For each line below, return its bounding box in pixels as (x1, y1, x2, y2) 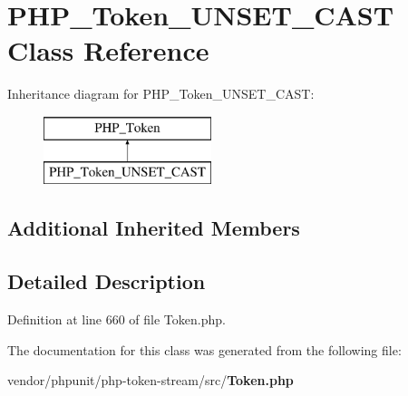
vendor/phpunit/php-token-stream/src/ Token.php (7, 371, 294, 390)
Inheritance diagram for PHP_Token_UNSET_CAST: (7, 84, 315, 103)
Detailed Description (7, 267, 206, 295)
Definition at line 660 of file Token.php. (7, 310, 226, 329)
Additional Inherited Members (7, 214, 300, 242)
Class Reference (7, 32, 209, 69)
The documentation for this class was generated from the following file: (7, 340, 402, 359)
